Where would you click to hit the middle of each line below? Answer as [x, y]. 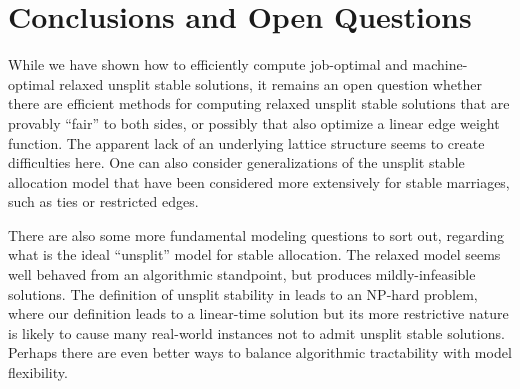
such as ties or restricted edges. [103, 201]
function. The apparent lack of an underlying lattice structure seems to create [246, 142]
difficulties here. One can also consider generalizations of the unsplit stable [236, 162]
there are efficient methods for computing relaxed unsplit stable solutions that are [259, 103]
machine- [440, 64]
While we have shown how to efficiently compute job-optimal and [208, 64]
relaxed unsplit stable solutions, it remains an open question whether [270, 83]
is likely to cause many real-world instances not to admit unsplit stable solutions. [256, 332]
